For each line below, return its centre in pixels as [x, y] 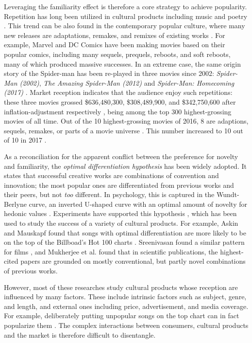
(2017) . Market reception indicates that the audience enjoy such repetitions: [118, 92]
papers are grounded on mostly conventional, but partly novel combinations [133, 261]
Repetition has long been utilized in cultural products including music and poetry [126, 16]
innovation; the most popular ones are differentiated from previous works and [119, 185]
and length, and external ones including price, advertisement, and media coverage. [126, 306]
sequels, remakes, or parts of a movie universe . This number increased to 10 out [124, 130]
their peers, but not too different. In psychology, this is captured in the [109, 194]
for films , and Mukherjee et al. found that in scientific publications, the [111, 251]
